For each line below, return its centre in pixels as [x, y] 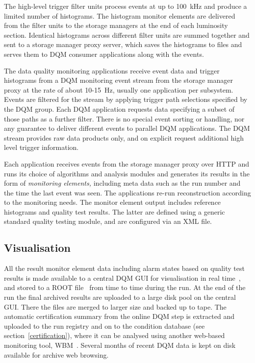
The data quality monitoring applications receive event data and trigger [112, 70]
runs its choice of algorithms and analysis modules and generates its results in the [127, 173]
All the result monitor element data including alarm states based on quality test [124, 268]
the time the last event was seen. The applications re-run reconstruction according [127, 192]
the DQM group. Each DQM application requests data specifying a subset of [119, 109]
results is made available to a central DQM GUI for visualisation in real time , [122, 278]
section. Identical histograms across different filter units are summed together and [127, 35]
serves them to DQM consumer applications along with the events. [104, 54]
